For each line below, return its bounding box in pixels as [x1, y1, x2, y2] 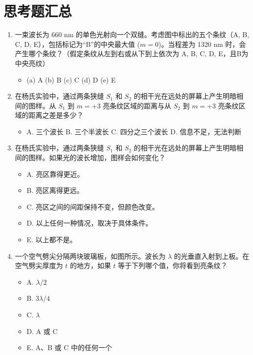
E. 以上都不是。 [26, 234, 77, 245]
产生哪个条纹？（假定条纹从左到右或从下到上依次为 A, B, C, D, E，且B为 [15, 48, 249, 59]
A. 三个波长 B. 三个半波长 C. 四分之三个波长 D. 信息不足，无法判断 [26, 126, 242, 136]
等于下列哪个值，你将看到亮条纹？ [118, 260, 228, 271]
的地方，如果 [70, 260, 111, 271]
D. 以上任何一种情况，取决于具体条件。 [26, 218, 152, 228]
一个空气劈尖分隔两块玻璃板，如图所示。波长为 [15, 251, 166, 261]
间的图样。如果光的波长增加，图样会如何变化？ [15, 152, 166, 163]
